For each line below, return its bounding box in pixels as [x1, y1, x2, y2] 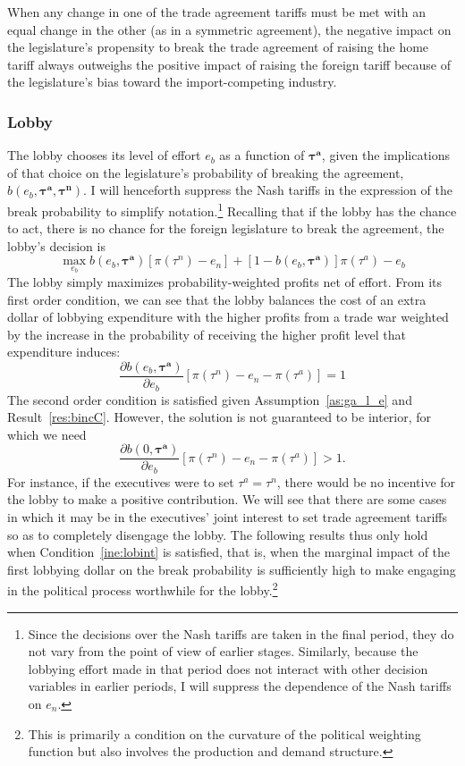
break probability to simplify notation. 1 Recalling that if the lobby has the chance [7, 198, 457, 220]
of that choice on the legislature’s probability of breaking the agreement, [7, 163, 404, 181]
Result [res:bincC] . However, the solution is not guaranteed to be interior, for [7, 408, 432, 426]
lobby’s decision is [7, 236, 106, 255]
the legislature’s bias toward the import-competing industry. [7, 72, 337, 91]
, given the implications [321, 146, 451, 164]
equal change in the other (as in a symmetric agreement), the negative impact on [7, 20, 452, 38]
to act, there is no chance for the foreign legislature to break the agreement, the [7, 219, 444, 238]
